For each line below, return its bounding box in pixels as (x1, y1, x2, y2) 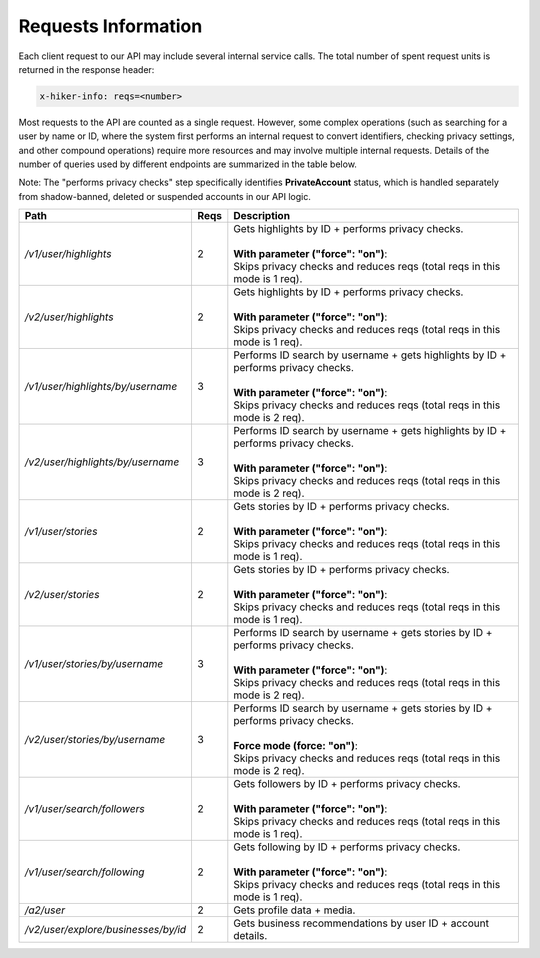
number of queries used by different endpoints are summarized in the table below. (18, 158, 357, 170)
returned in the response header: (18, 63, 155, 75)
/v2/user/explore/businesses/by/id (24, 923, 187, 937)
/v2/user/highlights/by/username (24, 455, 180, 469)
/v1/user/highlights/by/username (24, 380, 178, 394)
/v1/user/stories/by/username (24, 657, 164, 671)
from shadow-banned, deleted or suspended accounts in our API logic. (18, 190, 312, 202)
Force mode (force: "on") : (233, 739, 359, 753)
